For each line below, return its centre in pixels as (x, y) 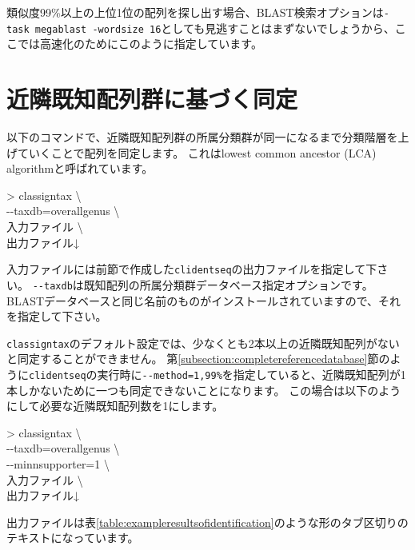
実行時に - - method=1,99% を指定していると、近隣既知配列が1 (251, 374)
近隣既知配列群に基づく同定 (152, 99)
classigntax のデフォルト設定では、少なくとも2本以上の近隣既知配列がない (203, 343)
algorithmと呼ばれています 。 (80, 168)
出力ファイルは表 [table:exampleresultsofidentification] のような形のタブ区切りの (207, 522)
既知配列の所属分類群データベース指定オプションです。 (228, 284)
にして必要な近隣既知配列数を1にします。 (115, 406)
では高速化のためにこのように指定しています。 (140, 44)
